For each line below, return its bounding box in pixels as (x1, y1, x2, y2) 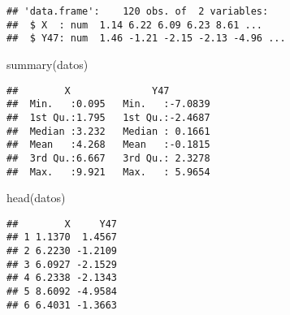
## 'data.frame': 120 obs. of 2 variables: (6, 6, 269, 17)
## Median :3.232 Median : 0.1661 (6, 125, 210, 137)
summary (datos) (6, 55, 89, 72)
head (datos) (6, 189, 66, 206)
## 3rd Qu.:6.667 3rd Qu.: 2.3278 (6, 152, 210, 164)
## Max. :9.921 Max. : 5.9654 (6, 166, 210, 178)
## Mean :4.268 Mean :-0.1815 (6, 139, 210, 151)
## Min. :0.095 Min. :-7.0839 (6, 98, 210, 110)
